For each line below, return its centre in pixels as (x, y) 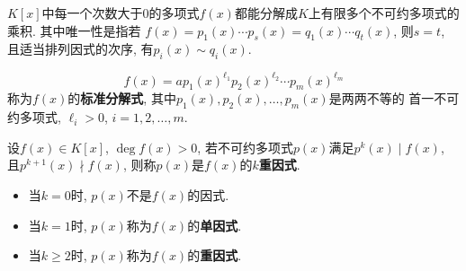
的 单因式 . (215, 225)
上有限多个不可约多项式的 (384, 13)
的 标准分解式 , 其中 (122, 98)
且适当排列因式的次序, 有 (81, 49)
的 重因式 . (215, 255)
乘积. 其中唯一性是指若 (74, 30)
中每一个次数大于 (92, 13)
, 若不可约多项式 (245, 147)
